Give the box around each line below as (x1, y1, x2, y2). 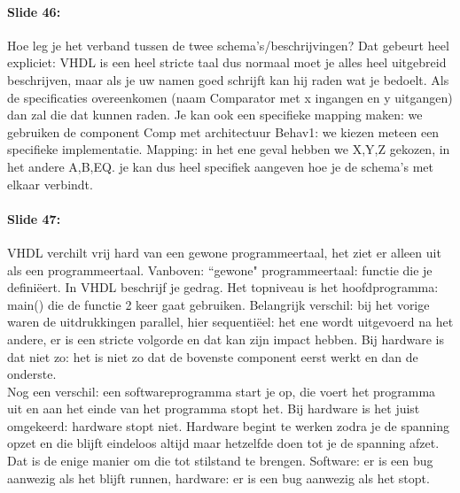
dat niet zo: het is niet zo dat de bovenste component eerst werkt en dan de (7, 347, 418, 366)
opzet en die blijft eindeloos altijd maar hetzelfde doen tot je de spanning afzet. (7, 434, 440, 452)
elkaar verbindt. (7, 174, 93, 193)
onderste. (7, 365, 57, 383)
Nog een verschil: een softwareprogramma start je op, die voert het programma (7, 381, 436, 400)
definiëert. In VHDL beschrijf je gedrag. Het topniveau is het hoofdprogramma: (7, 278, 439, 297)
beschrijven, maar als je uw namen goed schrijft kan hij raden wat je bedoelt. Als (7, 70, 449, 89)
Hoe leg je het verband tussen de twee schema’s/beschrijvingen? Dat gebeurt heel (7, 35, 449, 54)
